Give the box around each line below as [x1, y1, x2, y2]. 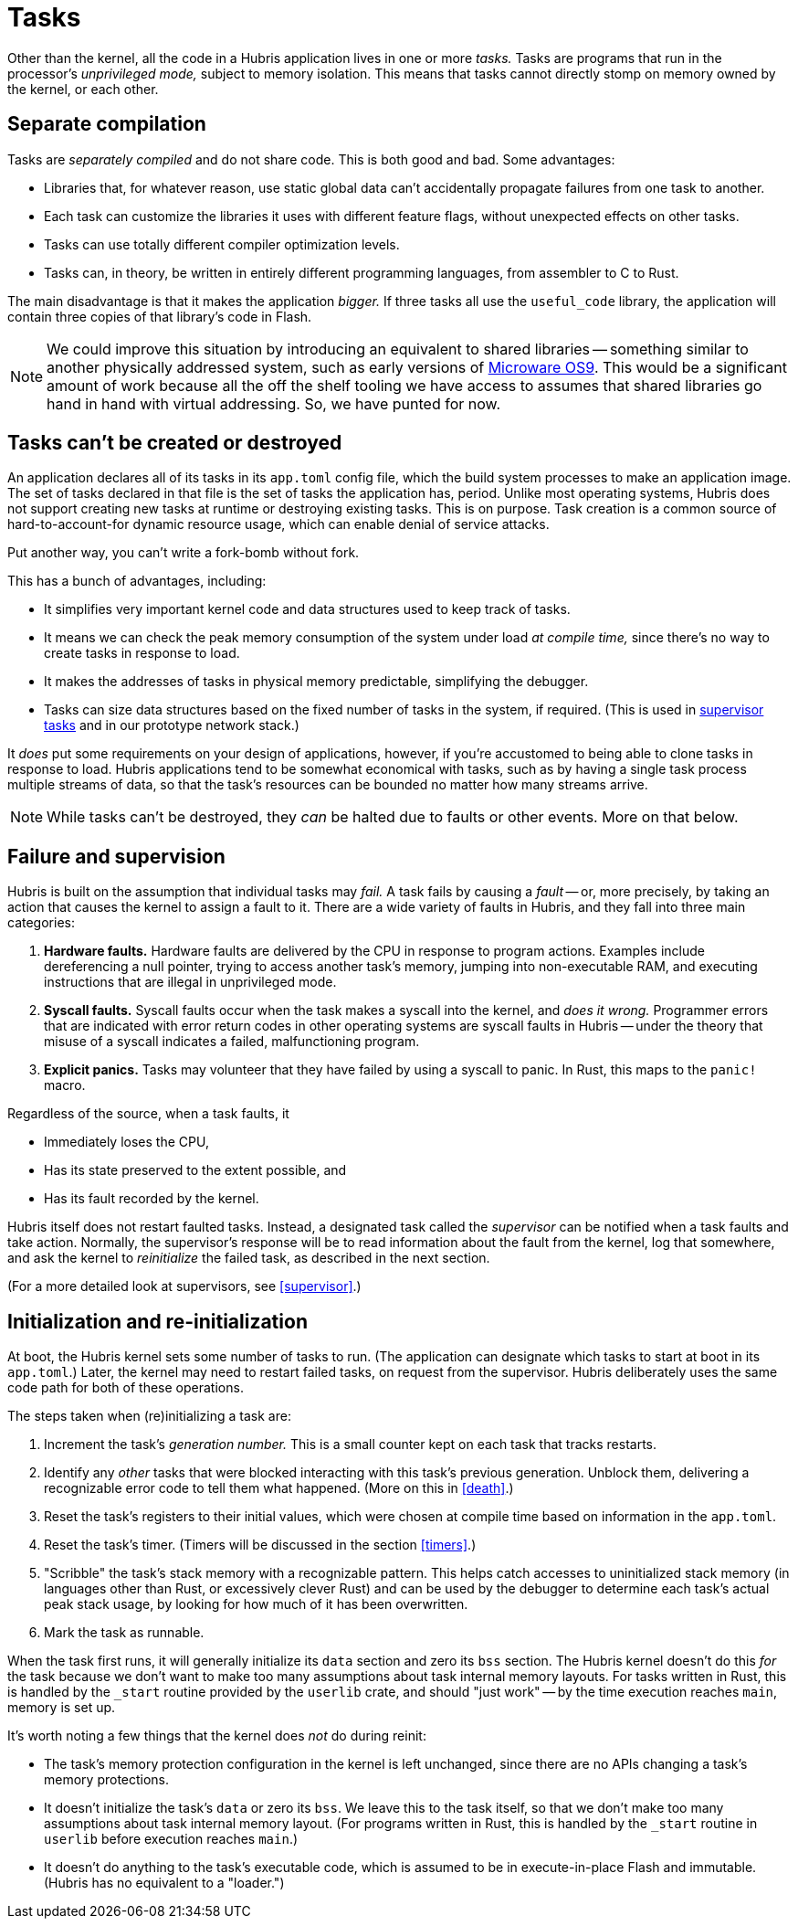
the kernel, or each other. [7, 80, 159, 97]
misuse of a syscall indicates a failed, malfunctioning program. [44, 1033, 420, 1050]
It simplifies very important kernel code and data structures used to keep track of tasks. [44, 601, 571, 618]
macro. [44, 1077, 86, 1094]
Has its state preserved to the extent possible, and [44, 1162, 347, 1179]
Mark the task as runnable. [44, 1624, 205, 1641]
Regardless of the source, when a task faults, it [7, 1106, 289, 1122]
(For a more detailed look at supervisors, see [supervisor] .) [7, 1278, 362, 1295]
